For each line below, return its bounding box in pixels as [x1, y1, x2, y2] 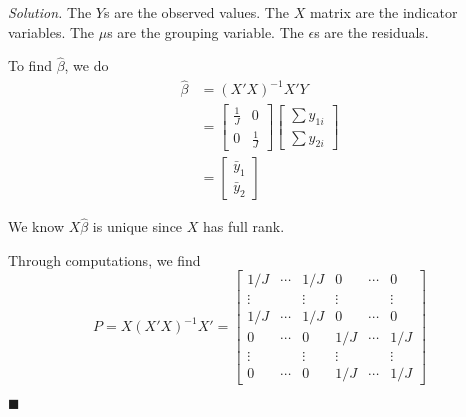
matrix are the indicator [309, 2, 458, 22]
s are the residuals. [314, 21, 429, 42]
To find [8, 55, 52, 76]
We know [8, 216, 64, 237]
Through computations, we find [8, 249, 201, 270]
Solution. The [8, 2, 92, 22]
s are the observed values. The [103, 2, 289, 22]
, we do [64, 55, 109, 76]
